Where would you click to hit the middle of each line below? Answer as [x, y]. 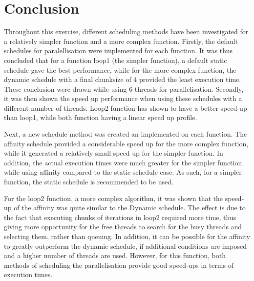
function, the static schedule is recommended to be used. [89, 182]
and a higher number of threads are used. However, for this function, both [115, 255]
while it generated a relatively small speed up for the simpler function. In [114, 153]
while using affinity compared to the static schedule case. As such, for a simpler [123, 172]
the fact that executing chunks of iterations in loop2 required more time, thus [120, 217]
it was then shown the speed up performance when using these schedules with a [123, 98]
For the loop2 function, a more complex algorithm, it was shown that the [114, 198]
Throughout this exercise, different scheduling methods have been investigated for [126, 31]
